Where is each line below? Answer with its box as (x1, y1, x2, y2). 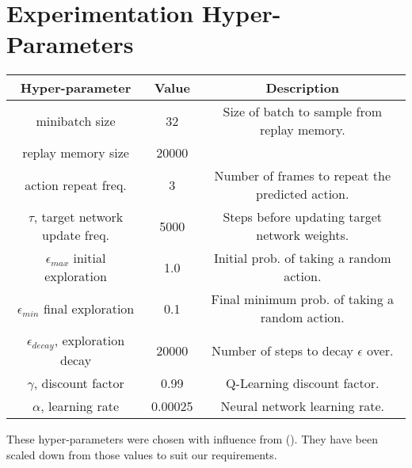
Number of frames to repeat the (214, 166, 391, 185)
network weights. (256, 226, 349, 245)
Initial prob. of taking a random (213, 249, 391, 268)
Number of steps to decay (212, 341, 353, 360)
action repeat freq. (25, 175, 127, 194)
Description (265, 78, 340, 97)
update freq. (42, 226, 110, 245)
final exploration (43, 299, 135, 318)
